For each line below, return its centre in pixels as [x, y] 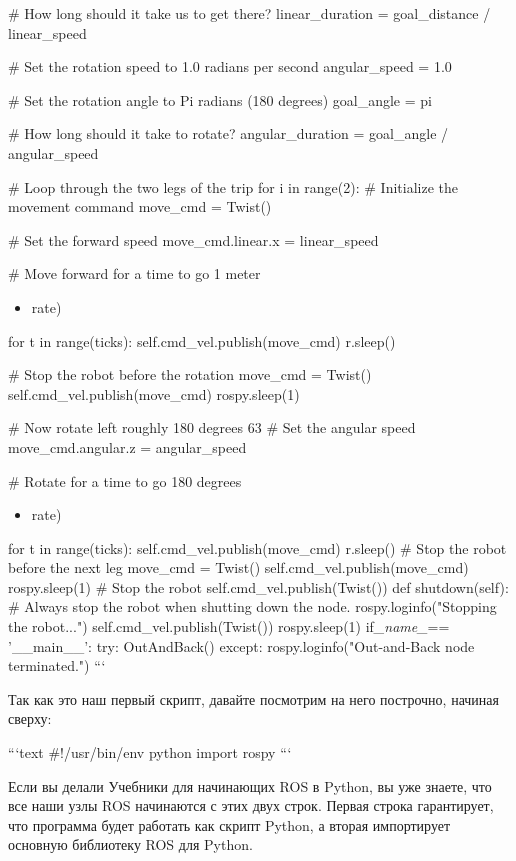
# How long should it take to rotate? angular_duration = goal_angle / [228, 133]
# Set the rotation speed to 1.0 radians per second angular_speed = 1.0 [230, 66]
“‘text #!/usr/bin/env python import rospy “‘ [150, 752]
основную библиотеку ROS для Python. [130, 844]
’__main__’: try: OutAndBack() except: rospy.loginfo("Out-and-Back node [241, 645]
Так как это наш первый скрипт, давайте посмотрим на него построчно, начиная [253, 698]
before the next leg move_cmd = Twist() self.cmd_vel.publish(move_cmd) [238, 567]
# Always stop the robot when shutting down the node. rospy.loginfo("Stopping [252, 606]
